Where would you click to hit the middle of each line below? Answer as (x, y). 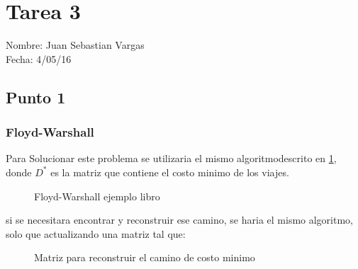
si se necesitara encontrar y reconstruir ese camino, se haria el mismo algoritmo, (179, 220)
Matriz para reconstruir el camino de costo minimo (145, 257)
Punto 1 (36, 97)
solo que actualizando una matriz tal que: (96, 233)
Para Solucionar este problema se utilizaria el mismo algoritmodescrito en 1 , (171, 158)
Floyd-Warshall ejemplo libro (97, 196)
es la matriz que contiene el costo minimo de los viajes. (170, 172)
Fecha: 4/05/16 (39, 58)
